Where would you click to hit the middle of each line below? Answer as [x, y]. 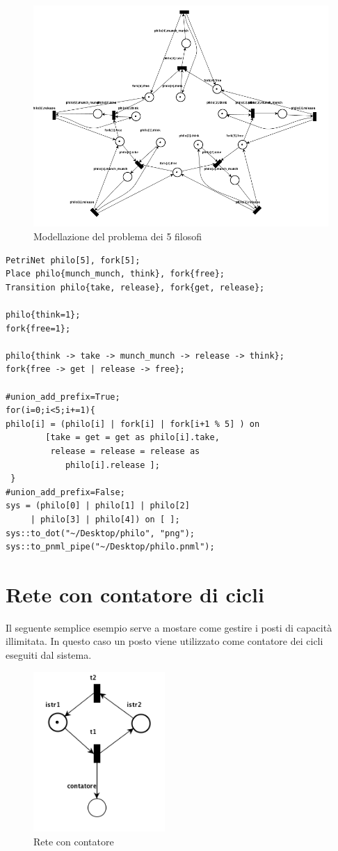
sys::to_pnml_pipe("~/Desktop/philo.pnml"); [110, 547]
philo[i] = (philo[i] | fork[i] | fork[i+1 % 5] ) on [133, 424]
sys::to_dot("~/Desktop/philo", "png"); [100, 533]
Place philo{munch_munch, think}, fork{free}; [115, 274]
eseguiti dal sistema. [49, 655]
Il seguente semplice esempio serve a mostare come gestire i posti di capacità [169, 627]
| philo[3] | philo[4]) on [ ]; [105, 519]
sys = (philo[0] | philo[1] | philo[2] [98, 506]
